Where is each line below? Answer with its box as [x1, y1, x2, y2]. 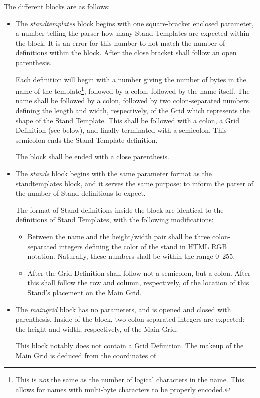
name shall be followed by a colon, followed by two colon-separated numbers [15, 95, 249, 106]
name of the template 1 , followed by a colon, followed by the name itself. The [15, 84, 250, 96]
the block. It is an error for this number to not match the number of [15, 37, 225, 48]
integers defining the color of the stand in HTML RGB [59, 241, 227, 251]
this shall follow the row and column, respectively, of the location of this [27, 277, 249, 288]
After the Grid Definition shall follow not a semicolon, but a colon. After [27, 267, 251, 278]
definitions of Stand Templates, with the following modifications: [15, 214, 214, 225]
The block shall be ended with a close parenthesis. [15, 151, 169, 162]
